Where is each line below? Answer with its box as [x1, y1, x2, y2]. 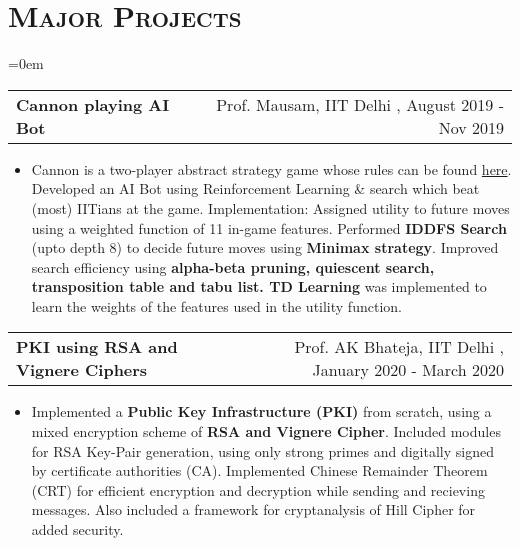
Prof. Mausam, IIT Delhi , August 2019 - [216, 92, 504, 116]
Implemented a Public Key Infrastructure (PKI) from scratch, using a [31, 401, 492, 422]
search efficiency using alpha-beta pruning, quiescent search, [31, 256, 435, 277]
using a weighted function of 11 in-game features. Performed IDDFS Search [31, 217, 507, 238]
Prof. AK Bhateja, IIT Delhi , [294, 335, 504, 359]
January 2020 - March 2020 [312, 358, 504, 382]
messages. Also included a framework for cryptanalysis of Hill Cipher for [31, 499, 476, 520]
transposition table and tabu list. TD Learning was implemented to [31, 276, 487, 297]
